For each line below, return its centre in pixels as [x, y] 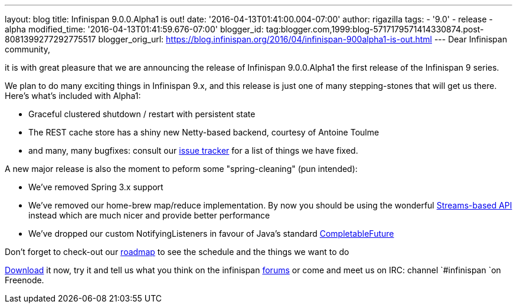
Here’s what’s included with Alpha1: [73, 96]
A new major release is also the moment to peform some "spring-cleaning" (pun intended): [181, 169]
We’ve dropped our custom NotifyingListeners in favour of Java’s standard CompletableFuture [211, 234]
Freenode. [24, 280]
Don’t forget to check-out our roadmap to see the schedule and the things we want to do [177, 252]
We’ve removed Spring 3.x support [96, 187]
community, [27, 49]
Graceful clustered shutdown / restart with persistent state [142, 114]
